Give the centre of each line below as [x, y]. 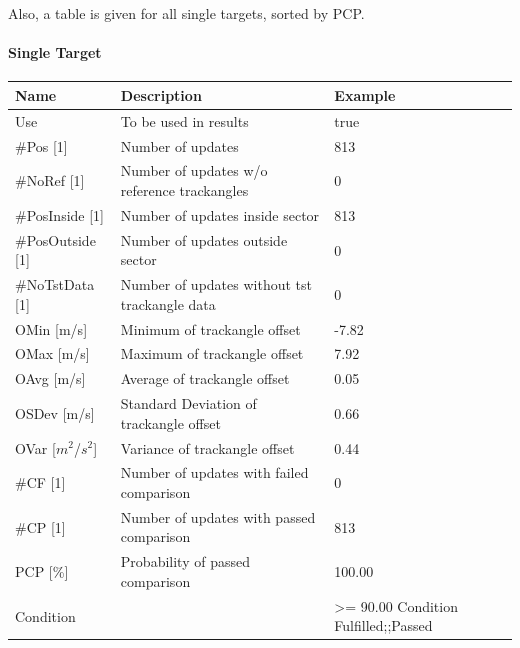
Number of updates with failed [214, 472]
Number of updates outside [204, 239]
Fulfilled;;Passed [383, 625]
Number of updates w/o [194, 170]
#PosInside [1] [60, 214]
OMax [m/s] [52, 353]
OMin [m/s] [51, 328]
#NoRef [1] [50, 180]
